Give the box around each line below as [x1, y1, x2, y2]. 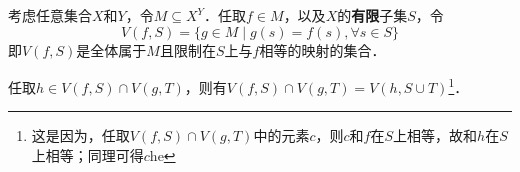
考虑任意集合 [8, 5, 92, 25]
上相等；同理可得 [31, 145, 144, 166]
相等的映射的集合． [259, 39, 386, 60]
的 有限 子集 [337, 5, 408, 25]
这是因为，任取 [31, 125, 130, 146]
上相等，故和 [393, 125, 478, 146]
